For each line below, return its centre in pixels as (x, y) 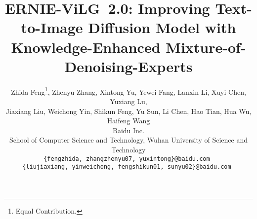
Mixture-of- (206, 47)
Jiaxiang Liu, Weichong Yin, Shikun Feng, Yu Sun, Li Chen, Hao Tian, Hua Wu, (128, 111)
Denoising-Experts (128, 66)
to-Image (52, 27)
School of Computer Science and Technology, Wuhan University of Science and (128, 140)
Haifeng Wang (128, 121)
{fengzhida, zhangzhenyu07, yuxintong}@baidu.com (127, 159)
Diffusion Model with (162, 27)
